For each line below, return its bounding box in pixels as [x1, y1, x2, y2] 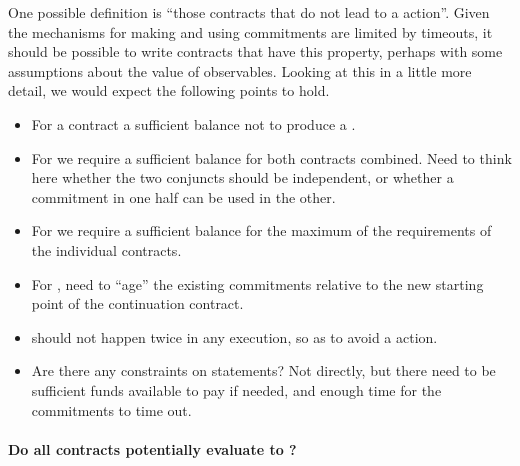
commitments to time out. [31, 399, 192, 420]
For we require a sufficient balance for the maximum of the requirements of [31, 220, 492, 241]
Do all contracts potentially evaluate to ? [8, 438, 297, 459]
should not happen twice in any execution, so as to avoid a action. [31, 326, 438, 347]
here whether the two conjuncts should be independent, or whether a [31, 167, 454, 188]
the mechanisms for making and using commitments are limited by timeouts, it [8, 21, 493, 42]
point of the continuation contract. [31, 293, 244, 314]
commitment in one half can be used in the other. [31, 186, 336, 207]
